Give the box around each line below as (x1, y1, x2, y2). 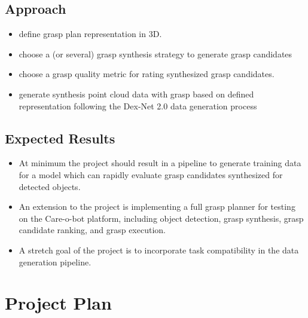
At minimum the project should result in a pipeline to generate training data (19, 157, 301, 169)
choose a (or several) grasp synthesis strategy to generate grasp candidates (19, 47, 292, 60)
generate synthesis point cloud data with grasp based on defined (19, 87, 254, 100)
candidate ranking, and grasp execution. (19, 224, 166, 236)
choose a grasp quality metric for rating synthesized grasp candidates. (19, 68, 275, 80)
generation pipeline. (19, 255, 92, 268)
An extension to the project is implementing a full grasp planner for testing (19, 200, 295, 213)
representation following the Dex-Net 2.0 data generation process (19, 99, 257, 112)
